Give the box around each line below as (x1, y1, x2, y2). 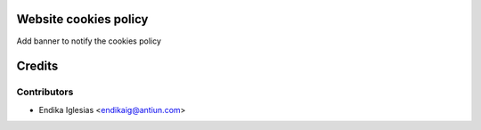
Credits (16, 59, 59, 74)
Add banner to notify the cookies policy (16, 36, 162, 46)
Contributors (16, 85, 74, 98)
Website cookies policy (16, 12, 149, 27)
